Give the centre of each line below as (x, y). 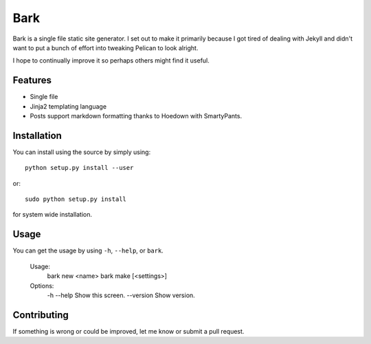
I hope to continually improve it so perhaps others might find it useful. (111, 61)
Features (32, 80)
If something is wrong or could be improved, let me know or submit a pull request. (128, 331)
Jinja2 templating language (68, 106)
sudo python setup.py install (76, 199)
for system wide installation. (53, 215)
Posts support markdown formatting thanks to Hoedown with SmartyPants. (136, 116)
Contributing (41, 315)
